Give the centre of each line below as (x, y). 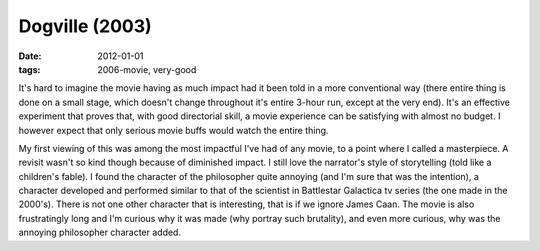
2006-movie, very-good (147, 69)
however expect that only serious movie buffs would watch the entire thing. (173, 130)
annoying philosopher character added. (100, 232)
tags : (29, 69)
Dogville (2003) (85, 26)
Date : (30, 56)
